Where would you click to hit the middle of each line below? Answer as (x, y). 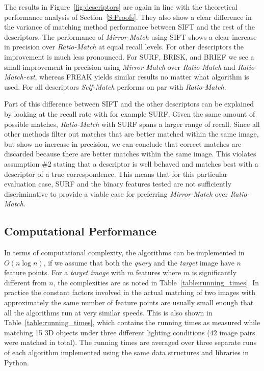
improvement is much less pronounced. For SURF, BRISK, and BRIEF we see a (129, 56)
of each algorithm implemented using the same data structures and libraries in (127, 352)
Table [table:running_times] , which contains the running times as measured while (132, 322)
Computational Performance (80, 231)
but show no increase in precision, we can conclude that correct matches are (123, 143)
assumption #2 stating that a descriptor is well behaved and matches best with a (131, 163)
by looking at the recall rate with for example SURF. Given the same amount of (130, 113)
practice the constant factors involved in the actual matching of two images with (130, 292)
